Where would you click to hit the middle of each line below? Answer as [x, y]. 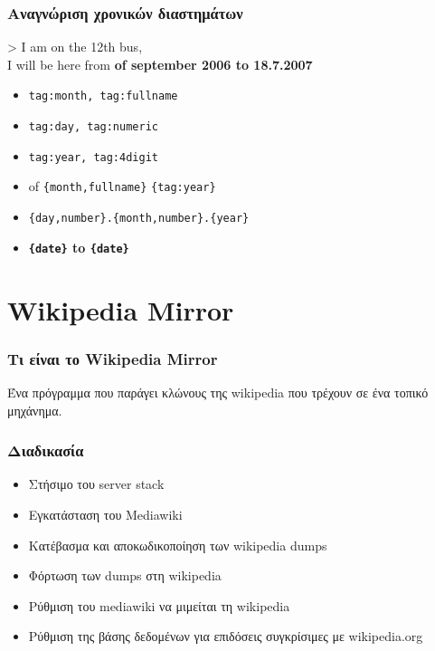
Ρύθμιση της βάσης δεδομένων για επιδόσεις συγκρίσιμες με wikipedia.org [226, 636]
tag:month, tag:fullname [103, 96]
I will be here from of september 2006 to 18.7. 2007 [160, 64]
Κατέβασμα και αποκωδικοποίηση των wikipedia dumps [178, 545]
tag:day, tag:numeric [93, 127]
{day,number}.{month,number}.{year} [139, 219]
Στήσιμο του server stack [96, 484]
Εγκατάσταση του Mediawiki [105, 514]
